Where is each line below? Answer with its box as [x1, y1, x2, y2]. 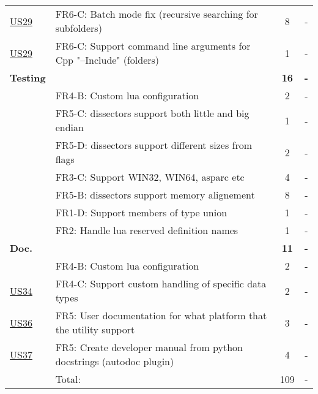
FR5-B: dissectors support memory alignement [55, 188, 255, 202]
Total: [55, 372, 81, 386]
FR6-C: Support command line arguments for [55, 39, 251, 53]
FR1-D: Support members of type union [55, 205, 227, 219]
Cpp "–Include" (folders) [55, 53, 160, 67]
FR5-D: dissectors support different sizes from [55, 138, 253, 152]
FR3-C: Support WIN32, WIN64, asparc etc [55, 170, 245, 184]
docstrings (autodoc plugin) [55, 354, 174, 368]
